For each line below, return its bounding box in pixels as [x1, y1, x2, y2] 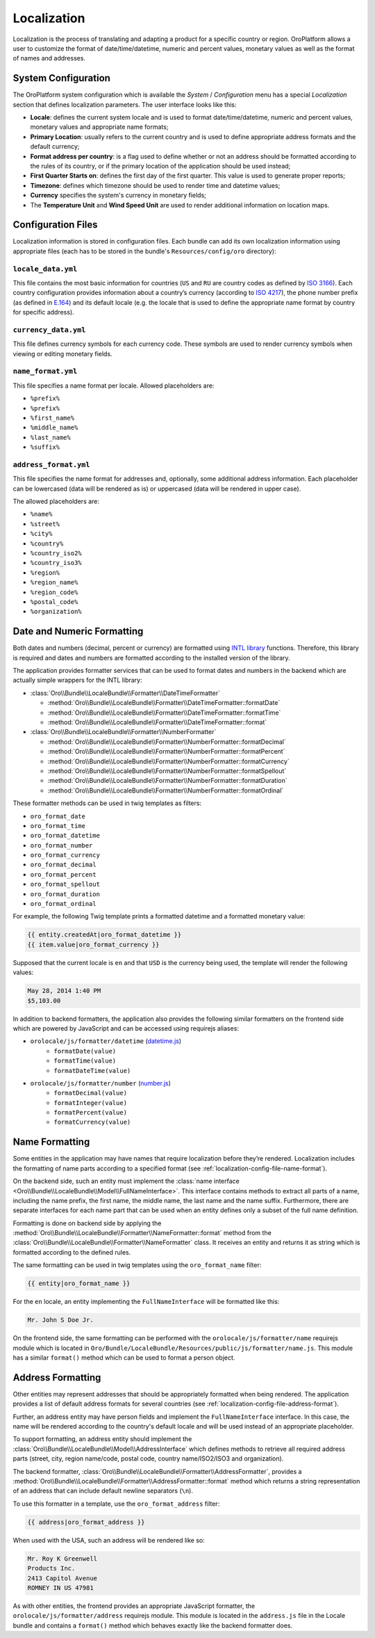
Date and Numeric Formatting [12, 626, 144, 637]
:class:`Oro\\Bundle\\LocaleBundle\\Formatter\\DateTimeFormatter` [30, 689, 220, 697]
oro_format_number [30, 841, 93, 849]
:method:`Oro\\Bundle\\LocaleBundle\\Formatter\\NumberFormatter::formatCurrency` [47, 757, 290, 765]
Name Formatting [12, 1136, 90, 1148]
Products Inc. [27, 1564, 76, 1573]
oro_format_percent [30, 870, 97, 878]
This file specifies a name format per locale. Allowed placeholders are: [12, 381, 215, 390]
